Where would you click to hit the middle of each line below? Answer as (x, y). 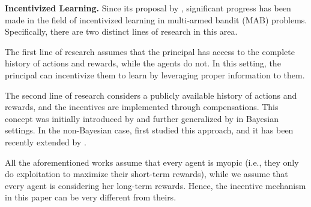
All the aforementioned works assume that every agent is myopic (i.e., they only (152, 162)
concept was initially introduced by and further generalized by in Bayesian (142, 118)
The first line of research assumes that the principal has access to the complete (150, 51)
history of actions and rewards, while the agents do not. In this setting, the (143, 63)
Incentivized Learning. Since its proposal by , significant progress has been (148, 8)
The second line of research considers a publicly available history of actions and (151, 95)
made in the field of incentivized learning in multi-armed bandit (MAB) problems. (156, 19)
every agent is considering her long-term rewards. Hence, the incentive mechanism (155, 185)
